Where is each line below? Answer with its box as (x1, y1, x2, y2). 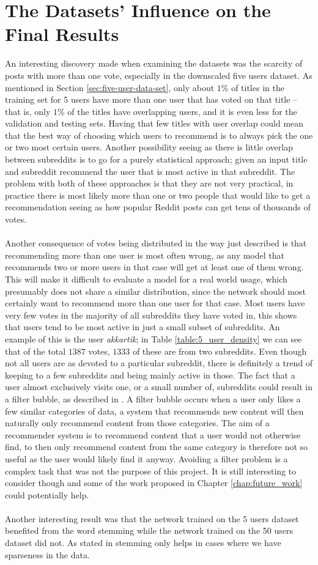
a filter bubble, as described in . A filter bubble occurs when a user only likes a (5, 392, 301, 405)
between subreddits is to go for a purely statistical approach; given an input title (5, 153, 308, 166)
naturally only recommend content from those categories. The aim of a (5, 416, 270, 429)
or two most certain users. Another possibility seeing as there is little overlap (5, 141, 293, 153)
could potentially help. (5, 488, 89, 501)
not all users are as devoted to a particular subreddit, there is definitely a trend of (5, 356, 313, 369)
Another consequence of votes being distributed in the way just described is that (5, 237, 307, 249)
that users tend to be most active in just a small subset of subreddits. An (5, 320, 280, 333)
